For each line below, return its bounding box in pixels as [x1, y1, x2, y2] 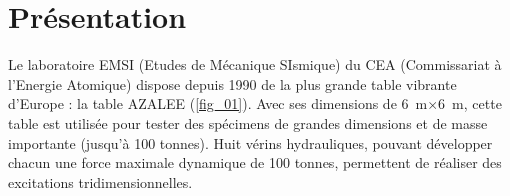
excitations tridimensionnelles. [8, 171, 193, 192]
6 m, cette [438, 93, 502, 114]
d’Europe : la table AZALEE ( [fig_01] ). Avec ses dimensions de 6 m [8, 93, 428, 114]
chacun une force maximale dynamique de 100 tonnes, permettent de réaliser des [8, 152, 502, 173]
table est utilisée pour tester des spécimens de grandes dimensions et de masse [8, 112, 488, 133]
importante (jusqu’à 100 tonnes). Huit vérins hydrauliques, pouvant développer [8, 132, 493, 153]
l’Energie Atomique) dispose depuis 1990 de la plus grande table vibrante [8, 73, 457, 94]
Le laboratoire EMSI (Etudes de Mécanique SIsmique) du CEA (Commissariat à [8, 54, 502, 75]
